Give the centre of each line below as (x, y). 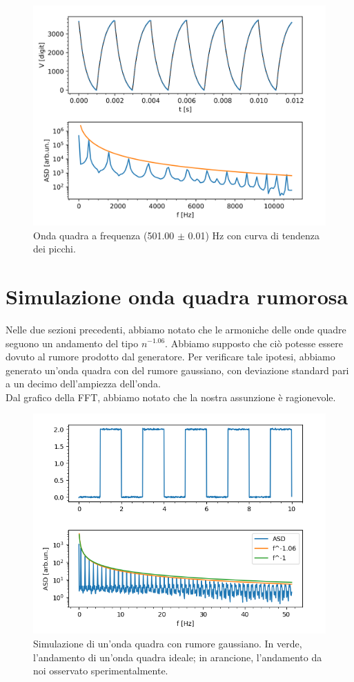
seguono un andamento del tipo (72, 343)
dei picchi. (55, 249)
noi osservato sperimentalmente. (101, 671)
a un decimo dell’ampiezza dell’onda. (83, 384)
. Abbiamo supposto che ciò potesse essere (254, 343)
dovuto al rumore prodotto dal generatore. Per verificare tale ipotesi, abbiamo (170, 357)
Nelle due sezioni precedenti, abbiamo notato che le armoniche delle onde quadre (176, 329)
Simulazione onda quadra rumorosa (177, 296)
